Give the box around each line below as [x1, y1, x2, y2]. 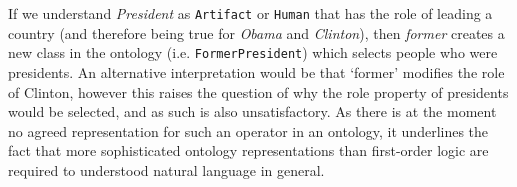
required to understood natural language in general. [8, 159, 325, 180]
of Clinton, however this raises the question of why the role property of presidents [8, 81, 509, 102]
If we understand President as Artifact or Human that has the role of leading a [8, 3, 493, 23]
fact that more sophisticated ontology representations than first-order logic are [8, 140, 489, 161]
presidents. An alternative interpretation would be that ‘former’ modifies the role [8, 61, 505, 82]
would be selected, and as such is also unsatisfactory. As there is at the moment [8, 101, 497, 122]
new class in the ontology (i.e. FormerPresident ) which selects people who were [8, 42, 498, 63]
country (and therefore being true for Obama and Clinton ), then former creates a [8, 22, 505, 43]
